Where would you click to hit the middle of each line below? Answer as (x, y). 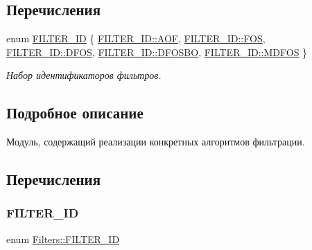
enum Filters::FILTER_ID (63, 239)
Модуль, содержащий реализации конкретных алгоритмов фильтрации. (156, 142)
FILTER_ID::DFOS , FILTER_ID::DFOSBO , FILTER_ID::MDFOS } (157, 52)
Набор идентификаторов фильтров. (84, 75)
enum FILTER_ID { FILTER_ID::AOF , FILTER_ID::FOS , (136, 38)
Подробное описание (75, 113)
